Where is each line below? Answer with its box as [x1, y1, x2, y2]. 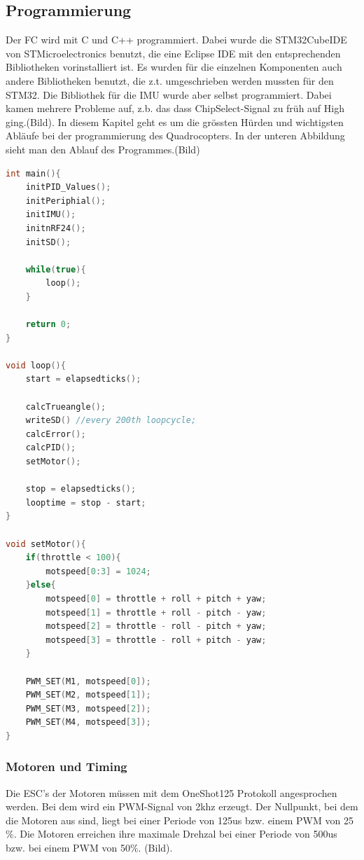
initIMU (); [25, 209, 76, 220]
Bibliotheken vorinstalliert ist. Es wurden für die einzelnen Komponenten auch [6, 60, 342, 74]
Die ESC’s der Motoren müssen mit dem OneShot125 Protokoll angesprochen [6, 785, 337, 800]
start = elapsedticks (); [25, 374, 141, 384]
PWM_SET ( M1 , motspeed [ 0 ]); [25, 676, 151, 686]
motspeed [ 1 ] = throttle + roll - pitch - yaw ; [45, 607, 267, 618]
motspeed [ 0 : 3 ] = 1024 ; [45, 566, 151, 576]
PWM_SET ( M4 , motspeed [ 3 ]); [25, 717, 151, 728]
